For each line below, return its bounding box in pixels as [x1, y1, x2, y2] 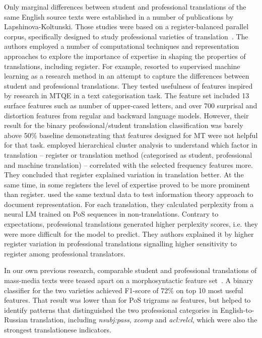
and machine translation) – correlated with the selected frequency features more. [4, 159, 253, 170]
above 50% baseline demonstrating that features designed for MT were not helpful [4, 129, 258, 140]
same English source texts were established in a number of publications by [4, 11, 234, 22]
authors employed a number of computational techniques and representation [4, 41, 239, 51]
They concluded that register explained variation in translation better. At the [4, 169, 244, 180]
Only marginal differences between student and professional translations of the [4, 2, 246, 12]
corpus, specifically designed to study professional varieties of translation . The [4, 31, 248, 41]
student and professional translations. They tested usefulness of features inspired [4, 80, 253, 91]
